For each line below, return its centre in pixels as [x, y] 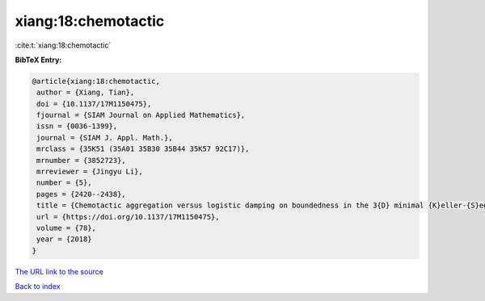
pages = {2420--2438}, [82, 194]
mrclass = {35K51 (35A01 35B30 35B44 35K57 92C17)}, [143, 149]
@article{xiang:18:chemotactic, [96, 81]
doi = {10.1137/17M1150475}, [94, 104]
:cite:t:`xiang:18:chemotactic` [63, 45]
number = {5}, [64, 183]
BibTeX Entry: [38, 60]
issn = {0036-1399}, [77, 126]
